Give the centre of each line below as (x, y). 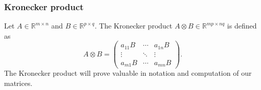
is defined (242, 26)
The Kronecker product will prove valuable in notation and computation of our (128, 73)
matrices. (18, 83)
